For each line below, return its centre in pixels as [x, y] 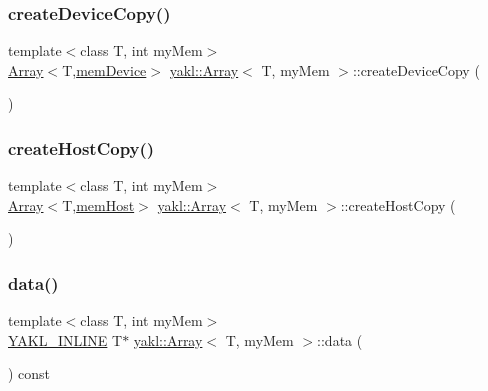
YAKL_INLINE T [65, 339]
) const [29, 373]
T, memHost [98, 204]
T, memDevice [104, 69]
